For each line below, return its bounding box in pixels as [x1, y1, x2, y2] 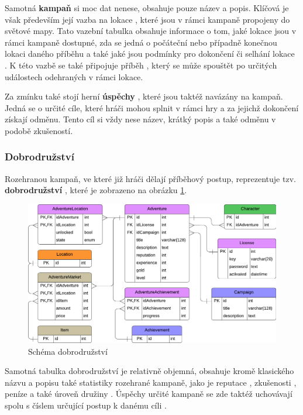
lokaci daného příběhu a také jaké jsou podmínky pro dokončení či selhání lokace [5, 47, 295, 60]
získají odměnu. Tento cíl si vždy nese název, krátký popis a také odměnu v [5, 113, 276, 125]
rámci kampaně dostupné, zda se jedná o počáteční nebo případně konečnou [5, 36, 277, 48]
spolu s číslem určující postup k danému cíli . [5, 399, 167, 411]
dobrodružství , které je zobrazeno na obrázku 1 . [5, 184, 187, 196]
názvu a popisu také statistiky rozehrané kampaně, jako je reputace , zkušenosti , [5, 376, 297, 388]
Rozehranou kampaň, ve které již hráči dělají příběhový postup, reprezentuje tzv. [5, 172, 296, 184]
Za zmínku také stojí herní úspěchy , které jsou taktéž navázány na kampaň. [5, 90, 283, 102]
